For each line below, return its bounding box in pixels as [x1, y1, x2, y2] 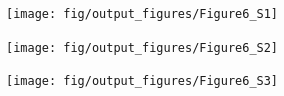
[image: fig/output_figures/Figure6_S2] [6, 40, 279, 55]
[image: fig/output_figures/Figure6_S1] [6, 7, 279, 21]
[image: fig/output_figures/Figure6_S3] [6, 74, 279, 89]
